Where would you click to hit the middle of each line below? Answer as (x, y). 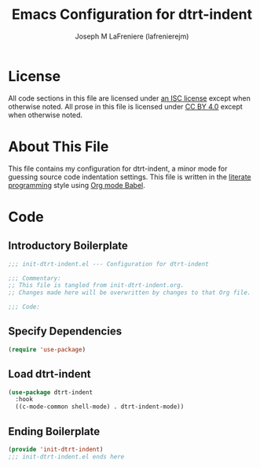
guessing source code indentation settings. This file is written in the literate (130, 177)
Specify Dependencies (65, 332)
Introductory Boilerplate (68, 246)
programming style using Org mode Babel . (77, 185)
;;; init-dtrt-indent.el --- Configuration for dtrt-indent (109, 264)
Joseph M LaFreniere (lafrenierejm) (132, 36)
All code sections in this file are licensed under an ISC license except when (130, 98)
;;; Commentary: (35, 278)
